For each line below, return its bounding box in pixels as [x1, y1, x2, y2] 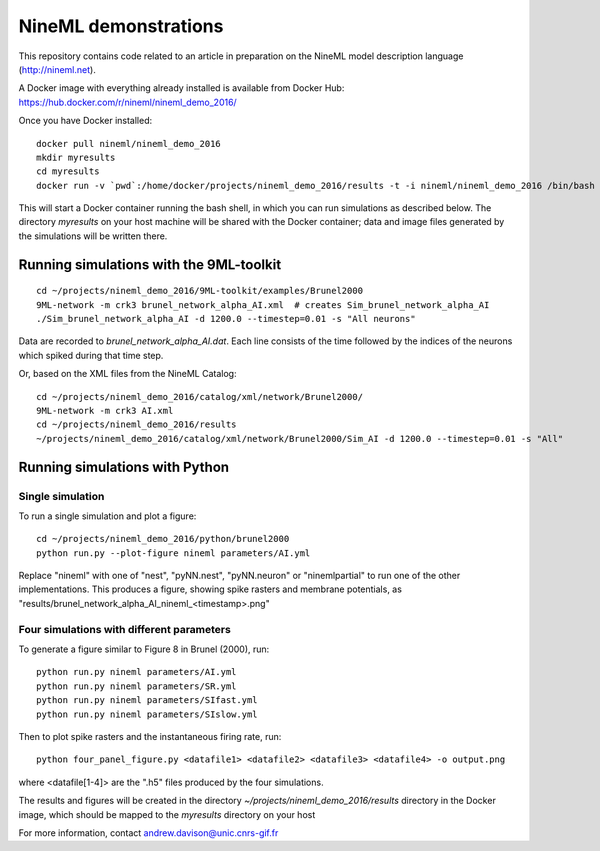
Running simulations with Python [18, 458, 230, 475]
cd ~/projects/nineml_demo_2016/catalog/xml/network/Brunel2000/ [36, 391, 364, 402]
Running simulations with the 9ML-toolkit [18, 256, 282, 273]
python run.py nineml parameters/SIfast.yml [36, 695, 259, 706]
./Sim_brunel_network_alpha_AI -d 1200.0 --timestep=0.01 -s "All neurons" [36, 313, 416, 325]
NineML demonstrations [18, 15, 224, 37]
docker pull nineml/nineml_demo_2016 [36, 138, 222, 149]
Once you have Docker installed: [18, 115, 153, 127]
